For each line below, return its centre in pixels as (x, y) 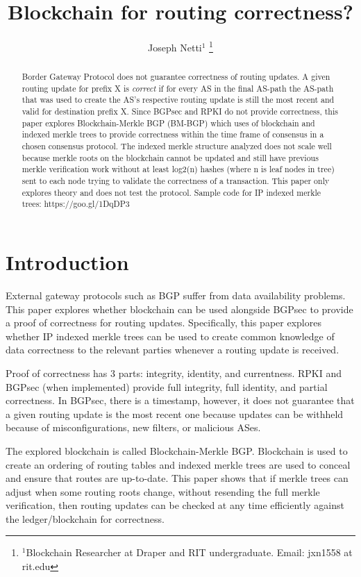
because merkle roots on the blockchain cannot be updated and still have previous (170, 157)
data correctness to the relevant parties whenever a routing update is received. (173, 350)
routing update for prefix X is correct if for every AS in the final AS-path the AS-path (178, 88)
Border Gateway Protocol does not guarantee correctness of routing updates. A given (176, 77)
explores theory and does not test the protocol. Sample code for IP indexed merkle (171, 192)
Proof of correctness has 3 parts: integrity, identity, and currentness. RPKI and (174, 373)
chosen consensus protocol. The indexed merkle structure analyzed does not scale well (177, 146)
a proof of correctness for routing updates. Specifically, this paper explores (163, 323)
